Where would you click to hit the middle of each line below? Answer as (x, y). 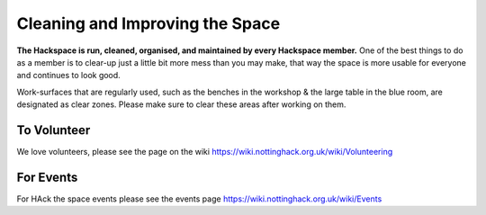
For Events (47, 177)
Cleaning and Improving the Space (148, 23)
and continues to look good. (68, 76)
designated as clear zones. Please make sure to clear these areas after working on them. (181, 104)
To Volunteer (54, 130)
